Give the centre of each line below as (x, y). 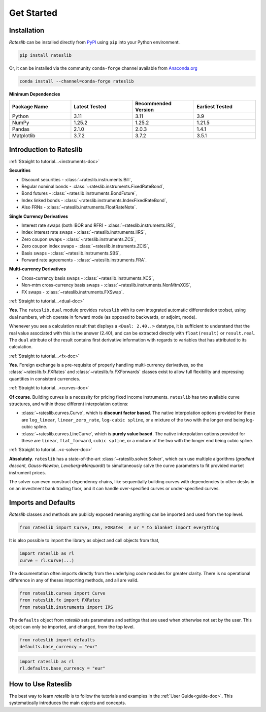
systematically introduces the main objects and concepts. (67, 703)
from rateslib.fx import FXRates (60, 600)
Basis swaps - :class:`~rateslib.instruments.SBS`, (71, 253)
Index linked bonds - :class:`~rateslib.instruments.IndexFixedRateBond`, (94, 200)
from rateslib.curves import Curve (62, 593)
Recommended (153, 104)
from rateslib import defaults (57, 640)
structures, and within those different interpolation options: (69, 404)
